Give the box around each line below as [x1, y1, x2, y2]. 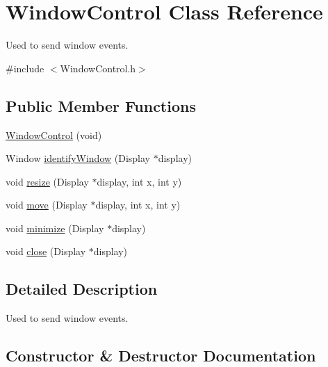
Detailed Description [6, 278, 158, 300]
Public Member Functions [6, 95, 196, 116]
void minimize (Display [6, 220, 104, 235]
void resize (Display [6, 174, 89, 188]
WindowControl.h [60, 60, 136, 75]
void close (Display [6, 244, 86, 259]
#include [6, 60, 44, 75]
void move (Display [6, 197, 88, 212]
